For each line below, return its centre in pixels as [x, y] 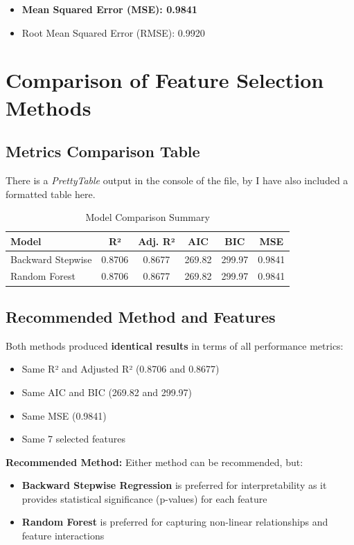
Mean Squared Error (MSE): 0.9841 [109, 9]
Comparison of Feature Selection [165, 80]
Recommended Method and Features [141, 316]
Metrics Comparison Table [103, 151]
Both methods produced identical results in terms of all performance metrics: [175, 345]
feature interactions [63, 536]
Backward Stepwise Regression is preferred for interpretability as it [174, 485]
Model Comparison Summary [148, 217]
